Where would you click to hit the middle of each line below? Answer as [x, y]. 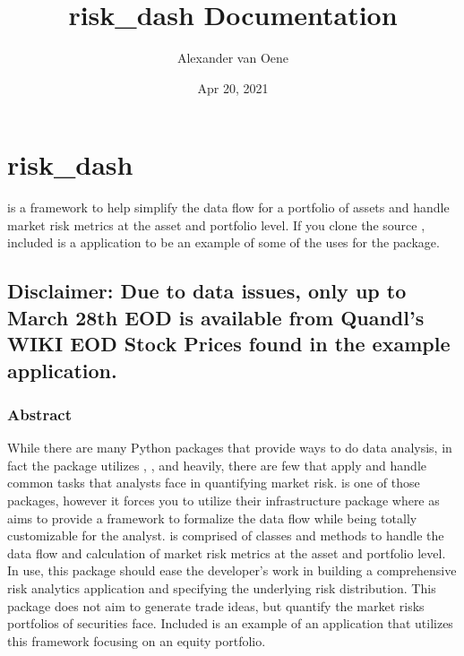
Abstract [39, 414]
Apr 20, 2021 [233, 87]
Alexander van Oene [233, 58]
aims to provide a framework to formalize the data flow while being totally [212, 518]
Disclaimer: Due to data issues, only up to [207, 291]
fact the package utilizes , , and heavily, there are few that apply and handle [217, 465]
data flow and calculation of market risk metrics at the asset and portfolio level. [227, 552]
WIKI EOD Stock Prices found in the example [229, 344]
